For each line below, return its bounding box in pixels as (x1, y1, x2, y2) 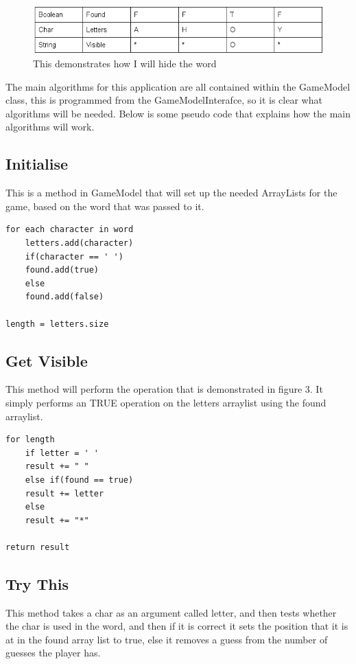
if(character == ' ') (25, 251, 123, 262)
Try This (5, 573, 69, 594)
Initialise (5, 153, 69, 174)
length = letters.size (5, 319, 109, 329)
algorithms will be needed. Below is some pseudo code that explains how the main (5, 106, 351, 120)
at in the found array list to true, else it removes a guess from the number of (5, 632, 328, 646)
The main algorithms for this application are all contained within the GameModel (5, 79, 351, 93)
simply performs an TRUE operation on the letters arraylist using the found (5, 395, 327, 409)
